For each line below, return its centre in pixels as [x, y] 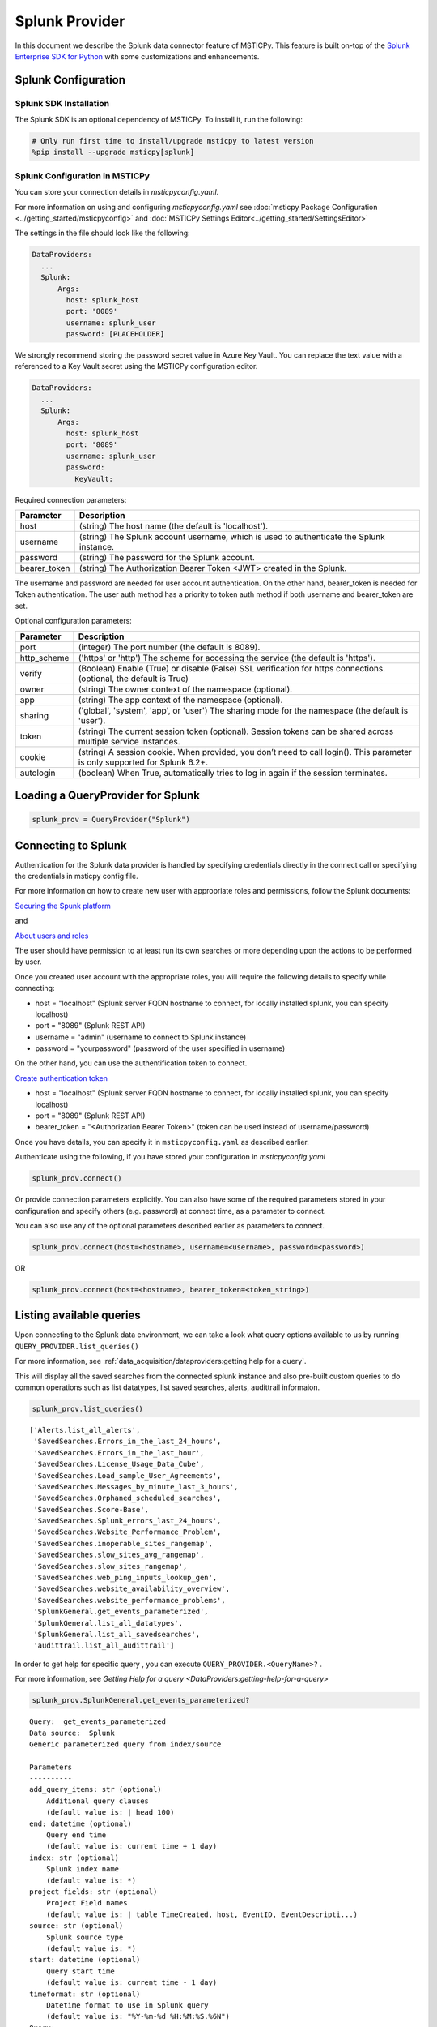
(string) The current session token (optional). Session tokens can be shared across [236, 731]
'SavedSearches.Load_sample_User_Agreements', [127, 1475]
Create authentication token [62, 1078]
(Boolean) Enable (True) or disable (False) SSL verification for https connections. [232, 668]
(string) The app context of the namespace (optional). [180, 700]
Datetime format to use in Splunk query [127, 2005]
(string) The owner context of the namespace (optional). [185, 689]
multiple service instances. [129, 741]
